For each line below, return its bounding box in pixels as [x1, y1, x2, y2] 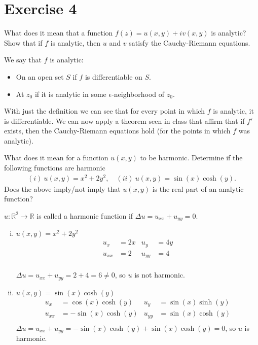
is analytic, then [50, 37, 101, 48]
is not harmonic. [134, 269, 185, 280]
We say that [4, 54, 42, 65]
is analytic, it [213, 106, 254, 116]
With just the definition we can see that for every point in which [4, 106, 205, 116]
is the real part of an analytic [152, 183, 244, 194]
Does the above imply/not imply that [4, 183, 121, 194]
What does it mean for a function [4, 152, 108, 163]
